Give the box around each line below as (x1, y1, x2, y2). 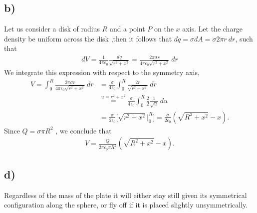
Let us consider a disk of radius (4, 23, 100, 34)
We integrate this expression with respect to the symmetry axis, (4, 67, 200, 77)
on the (154, 23, 174, 34)
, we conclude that (55, 125, 112, 135)
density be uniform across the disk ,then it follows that (4, 33, 172, 43)
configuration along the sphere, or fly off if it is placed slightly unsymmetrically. (4, 199, 248, 210)
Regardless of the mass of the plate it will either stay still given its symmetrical (4, 189, 247, 200)
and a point (109, 23, 145, 34)
